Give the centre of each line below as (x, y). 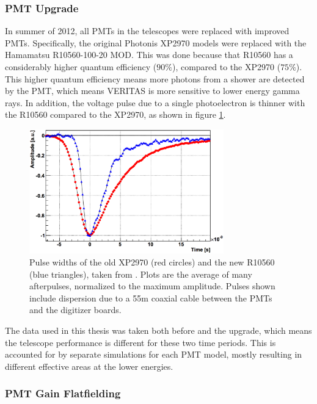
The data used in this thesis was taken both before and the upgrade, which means (158, 330)
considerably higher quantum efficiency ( (81, 67)
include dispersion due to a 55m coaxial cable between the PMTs (151, 298)
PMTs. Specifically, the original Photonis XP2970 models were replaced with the (156, 42)
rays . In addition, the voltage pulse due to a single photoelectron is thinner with (155, 102)
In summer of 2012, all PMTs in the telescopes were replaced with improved (147, 31)
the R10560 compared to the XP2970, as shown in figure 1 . (115, 114)
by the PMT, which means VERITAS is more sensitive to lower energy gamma (152, 91)
